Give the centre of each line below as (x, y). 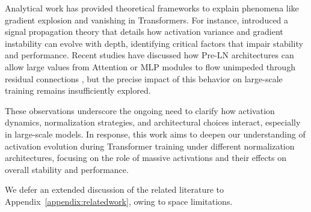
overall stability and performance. (67, 169)
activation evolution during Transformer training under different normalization (150, 146)
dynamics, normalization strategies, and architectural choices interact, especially (153, 122)
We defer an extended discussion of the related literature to (114, 189)
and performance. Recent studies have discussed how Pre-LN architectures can (149, 55)
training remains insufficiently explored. (78, 90)
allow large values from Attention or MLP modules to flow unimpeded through (150, 66)
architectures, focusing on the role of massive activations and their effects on (146, 158)
